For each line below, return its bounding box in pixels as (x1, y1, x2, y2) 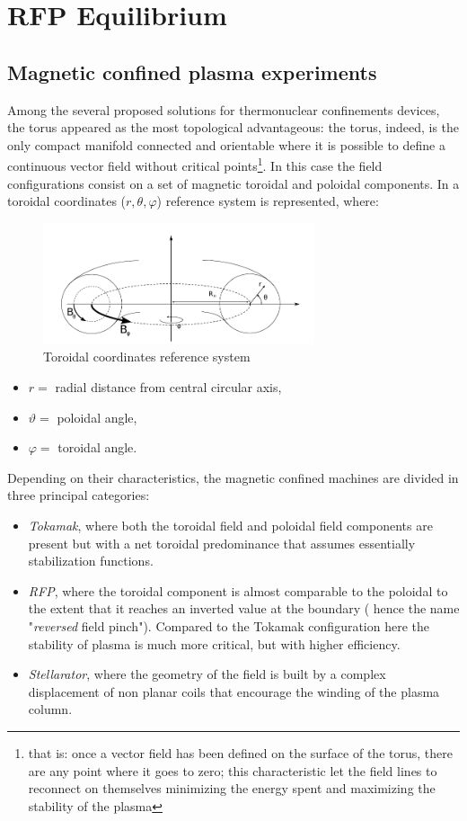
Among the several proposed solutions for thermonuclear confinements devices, (7, 100, 440, 119)
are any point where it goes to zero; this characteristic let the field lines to (28, 761, 437, 780)
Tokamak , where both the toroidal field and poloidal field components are (28, 515, 433, 534)
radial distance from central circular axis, (55, 378, 282, 397)
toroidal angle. (57, 438, 137, 457)
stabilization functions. (28, 551, 154, 570)
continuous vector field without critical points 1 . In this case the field (7, 154, 383, 175)
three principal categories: (7, 486, 150, 504)
